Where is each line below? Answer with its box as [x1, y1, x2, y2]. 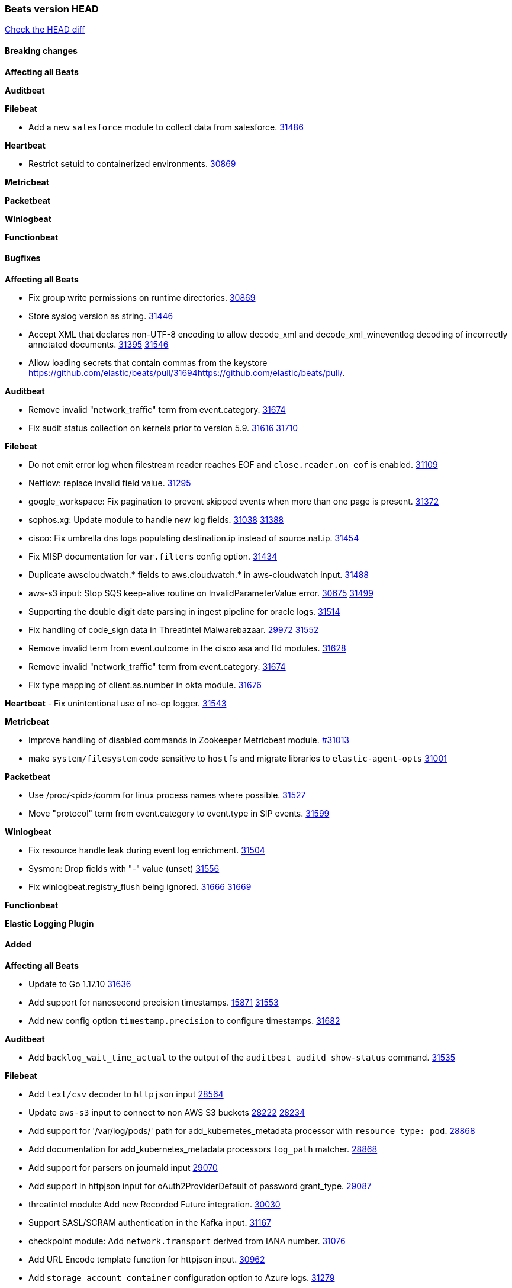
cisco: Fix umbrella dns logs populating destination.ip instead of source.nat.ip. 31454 [28, 532, 359, 543]
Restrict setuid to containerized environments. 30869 [28, 158, 236, 169]
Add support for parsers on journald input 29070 [28, 1162, 218, 1173]
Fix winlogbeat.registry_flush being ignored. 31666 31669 [28, 881, 252, 892]
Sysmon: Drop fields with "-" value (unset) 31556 [28, 863, 220, 873]
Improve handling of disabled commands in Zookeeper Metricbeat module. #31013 [28, 734, 350, 745]
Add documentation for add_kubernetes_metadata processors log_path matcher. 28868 [28, 1144, 378, 1155]
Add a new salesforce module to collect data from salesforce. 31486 [28, 121, 304, 132]
